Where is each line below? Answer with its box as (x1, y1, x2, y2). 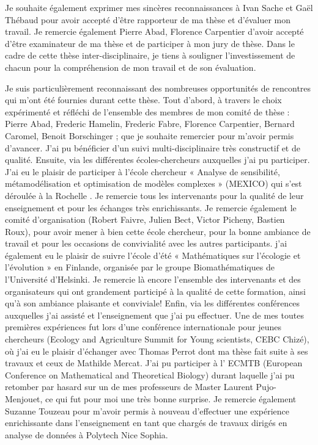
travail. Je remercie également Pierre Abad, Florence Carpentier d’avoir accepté (5, 25, 304, 38)
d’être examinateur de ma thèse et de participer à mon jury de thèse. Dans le (5, 37, 295, 49)
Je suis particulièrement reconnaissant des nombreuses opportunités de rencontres (5, 81, 311, 94)
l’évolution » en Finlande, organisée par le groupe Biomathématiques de (5, 261, 275, 273)
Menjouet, (5, 393, 43, 405)
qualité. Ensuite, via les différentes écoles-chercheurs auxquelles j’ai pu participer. (5, 153, 310, 166)
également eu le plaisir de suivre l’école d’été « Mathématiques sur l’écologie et (5, 248, 301, 261)
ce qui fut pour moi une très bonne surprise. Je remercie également (45, 393, 297, 405)
